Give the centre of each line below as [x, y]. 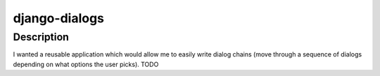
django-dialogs [59, 18]
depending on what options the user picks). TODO [86, 64]
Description [41, 37]
